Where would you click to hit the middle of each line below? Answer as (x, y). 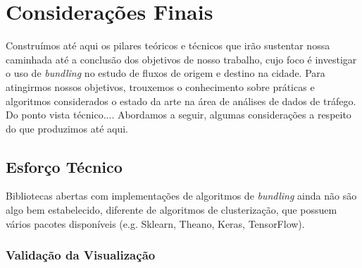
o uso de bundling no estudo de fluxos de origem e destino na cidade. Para (166, 73)
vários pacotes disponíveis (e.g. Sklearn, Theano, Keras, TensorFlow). (155, 223)
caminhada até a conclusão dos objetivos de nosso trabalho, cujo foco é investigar (181, 59)
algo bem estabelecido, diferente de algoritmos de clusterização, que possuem (171, 210)
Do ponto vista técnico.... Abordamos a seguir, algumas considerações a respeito (179, 115)
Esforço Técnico (64, 166)
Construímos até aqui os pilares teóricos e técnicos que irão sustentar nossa (168, 45)
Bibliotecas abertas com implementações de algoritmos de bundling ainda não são (181, 196)
